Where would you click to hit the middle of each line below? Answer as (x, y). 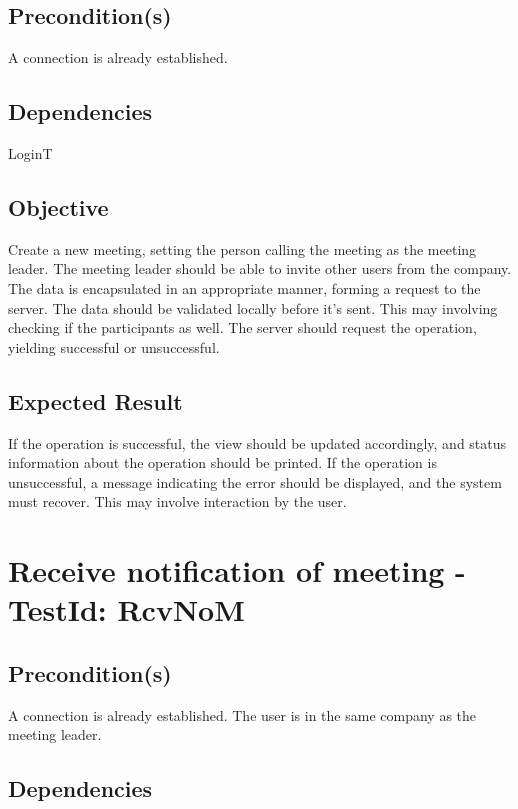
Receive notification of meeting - (237, 570)
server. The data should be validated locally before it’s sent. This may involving (253, 307)
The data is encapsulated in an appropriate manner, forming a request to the (244, 287)
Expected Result (95, 400)
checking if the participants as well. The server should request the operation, (242, 327)
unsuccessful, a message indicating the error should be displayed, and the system (255, 481)
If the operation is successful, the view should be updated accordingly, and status (257, 442)
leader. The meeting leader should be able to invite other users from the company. (260, 268)
